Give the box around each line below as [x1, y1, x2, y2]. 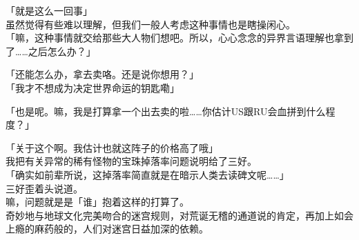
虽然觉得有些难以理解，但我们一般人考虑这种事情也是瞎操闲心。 [6, 17, 295, 31]
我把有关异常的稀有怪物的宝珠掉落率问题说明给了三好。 [6, 154, 257, 168]
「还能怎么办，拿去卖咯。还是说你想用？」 [6, 67, 199, 81]
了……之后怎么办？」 [6, 43, 96, 58]
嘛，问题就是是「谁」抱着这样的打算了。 [6, 194, 189, 209]
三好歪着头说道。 [6, 181, 83, 195]
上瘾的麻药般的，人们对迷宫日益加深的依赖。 [6, 221, 208, 236]
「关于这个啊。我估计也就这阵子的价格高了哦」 [6, 140, 218, 154]
